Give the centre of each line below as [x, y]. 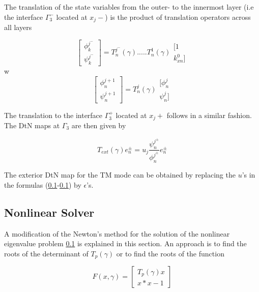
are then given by [99, 125]
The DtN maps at [32, 125]
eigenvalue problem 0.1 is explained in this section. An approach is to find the [125, 243]
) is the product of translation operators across [178, 17]
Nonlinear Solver [49, 212]
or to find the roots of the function [170, 253]
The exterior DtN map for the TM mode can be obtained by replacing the [120, 175]
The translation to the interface [53, 115]
